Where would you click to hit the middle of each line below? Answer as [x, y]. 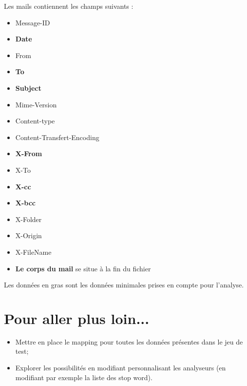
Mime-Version [36, 104]
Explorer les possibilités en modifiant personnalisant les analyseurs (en [121, 367]
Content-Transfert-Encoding [57, 137]
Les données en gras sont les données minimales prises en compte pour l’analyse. [124, 285]
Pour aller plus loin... [77, 318]
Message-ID [33, 22]
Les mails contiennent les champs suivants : [69, 6]
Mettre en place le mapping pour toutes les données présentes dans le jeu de [129, 341]
